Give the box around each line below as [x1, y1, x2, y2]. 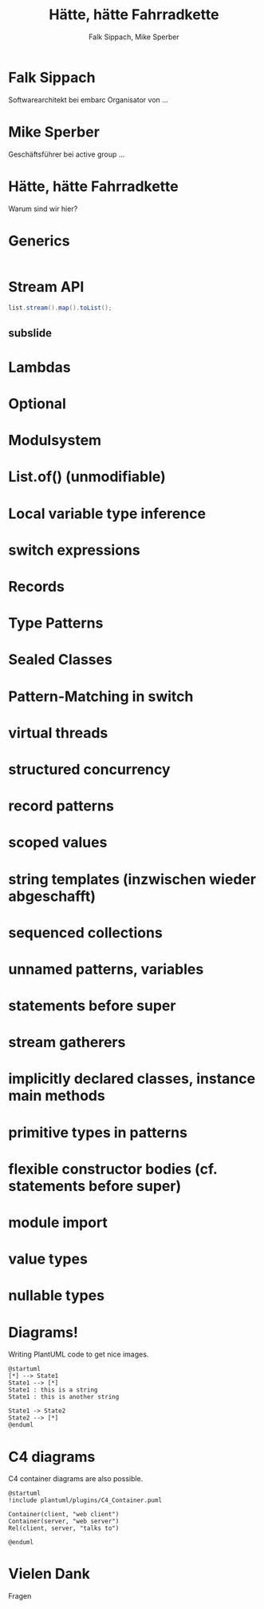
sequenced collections [8, 923, 164, 942]
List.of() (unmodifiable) [8, 468, 166, 486]
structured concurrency [8, 760, 171, 779]
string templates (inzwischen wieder [8, 870, 257, 888]
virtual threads [8, 723, 108, 742]
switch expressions [8, 541, 141, 559]
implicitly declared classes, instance [8, 1069, 256, 1088]
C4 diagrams [8, 1448, 96, 1466]
